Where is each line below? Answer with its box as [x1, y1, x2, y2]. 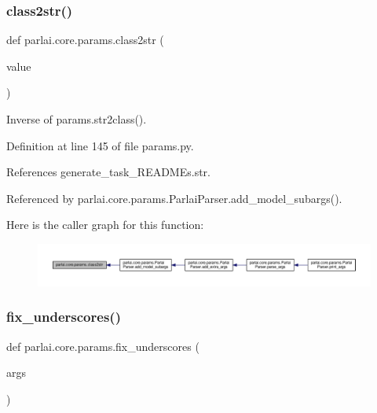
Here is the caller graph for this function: [6, 216, 204, 233]
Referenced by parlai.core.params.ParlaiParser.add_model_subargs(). [6, 190, 342, 206]
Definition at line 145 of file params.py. [6, 137, 194, 153]
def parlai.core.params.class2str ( [6, 31, 164, 48]
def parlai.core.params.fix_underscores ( [6, 337, 199, 354]
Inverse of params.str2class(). [6, 111, 147, 127]
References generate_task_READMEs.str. [6, 164, 210, 180]
